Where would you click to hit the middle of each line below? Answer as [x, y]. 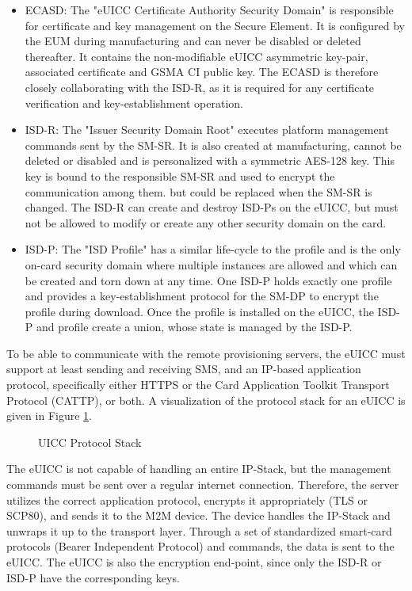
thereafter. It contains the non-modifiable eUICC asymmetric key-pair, [196, 56]
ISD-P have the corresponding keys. [93, 577]
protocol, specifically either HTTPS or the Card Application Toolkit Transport [198, 385]
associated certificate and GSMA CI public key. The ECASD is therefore [202, 72]
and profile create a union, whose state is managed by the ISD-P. [194, 327]
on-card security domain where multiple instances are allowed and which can [211, 264]
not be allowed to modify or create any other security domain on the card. [206, 222]
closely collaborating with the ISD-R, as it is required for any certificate [200, 87]
